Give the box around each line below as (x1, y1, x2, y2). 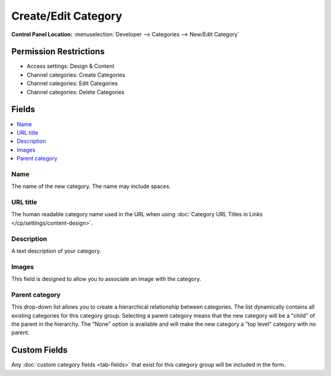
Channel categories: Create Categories (26, 71, 126, 78)
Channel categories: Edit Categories (26, 80, 118, 87)
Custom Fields (11, 345, 68, 355)
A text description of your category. (11, 247, 101, 254)
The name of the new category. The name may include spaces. (11, 182, 171, 190)
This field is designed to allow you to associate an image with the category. (11, 276, 202, 283)
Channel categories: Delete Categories (26, 88, 125, 96)
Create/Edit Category (11, 9, 123, 23)
